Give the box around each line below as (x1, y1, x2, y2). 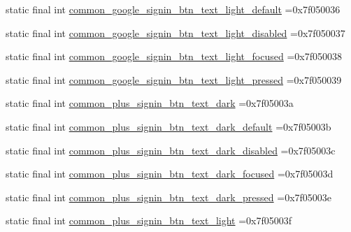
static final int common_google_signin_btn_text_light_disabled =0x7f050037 (6, 25, 345, 40)
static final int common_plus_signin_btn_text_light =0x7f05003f (6, 213, 292, 228)
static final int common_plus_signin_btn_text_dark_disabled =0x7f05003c (6, 143, 336, 157)
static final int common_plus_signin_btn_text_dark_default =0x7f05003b (6, 119, 331, 133)
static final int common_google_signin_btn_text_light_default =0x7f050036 (6, 2, 341, 16)
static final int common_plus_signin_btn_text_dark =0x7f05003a (6, 96, 294, 110)
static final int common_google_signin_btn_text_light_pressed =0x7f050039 (6, 72, 342, 87)
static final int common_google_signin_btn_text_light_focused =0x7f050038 (6, 49, 342, 64)
